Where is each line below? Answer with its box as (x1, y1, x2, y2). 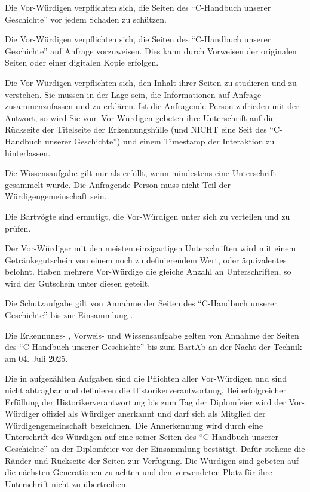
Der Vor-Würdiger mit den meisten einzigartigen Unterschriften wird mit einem (5, 242, 296, 254)
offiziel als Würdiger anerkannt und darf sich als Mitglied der (42, 407, 266, 420)
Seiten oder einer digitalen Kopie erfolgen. (5, 56, 159, 69)
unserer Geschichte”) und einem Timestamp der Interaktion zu (44, 134, 275, 147)
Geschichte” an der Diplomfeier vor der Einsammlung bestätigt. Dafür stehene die (5, 442, 305, 454)
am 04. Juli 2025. (5, 352, 68, 364)
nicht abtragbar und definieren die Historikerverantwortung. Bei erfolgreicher (5, 384, 286, 396)
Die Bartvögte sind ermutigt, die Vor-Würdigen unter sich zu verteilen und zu (5, 210, 290, 222)
